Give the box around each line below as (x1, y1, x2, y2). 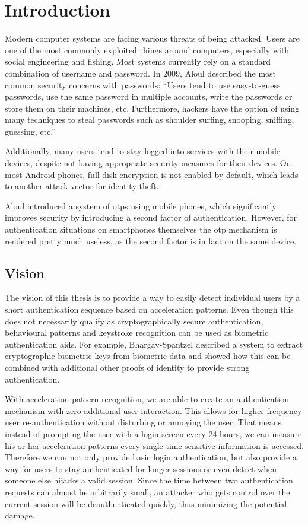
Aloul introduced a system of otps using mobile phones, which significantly (5, 199, 277, 212)
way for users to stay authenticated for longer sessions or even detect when (5, 462, 277, 475)
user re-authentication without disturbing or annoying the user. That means (5, 416, 282, 428)
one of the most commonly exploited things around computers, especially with (5, 43, 290, 56)
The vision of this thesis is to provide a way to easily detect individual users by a (5, 291, 300, 304)
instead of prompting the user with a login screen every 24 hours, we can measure (5, 427, 302, 440)
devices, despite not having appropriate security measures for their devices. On (5, 157, 291, 169)
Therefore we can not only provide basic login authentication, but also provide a (5, 451, 297, 463)
